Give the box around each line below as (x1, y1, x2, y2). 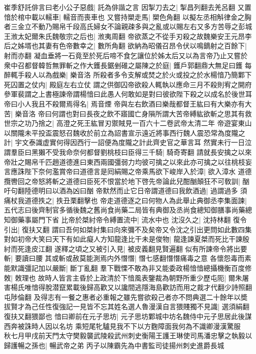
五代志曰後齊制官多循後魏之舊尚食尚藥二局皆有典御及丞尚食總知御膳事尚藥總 (4, 205, 252, 215)
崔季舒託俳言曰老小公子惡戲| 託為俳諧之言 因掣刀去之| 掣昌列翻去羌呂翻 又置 (4, 2, 252, 12)
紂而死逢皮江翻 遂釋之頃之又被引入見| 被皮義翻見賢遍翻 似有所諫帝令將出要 (4, 243, 247, 253)
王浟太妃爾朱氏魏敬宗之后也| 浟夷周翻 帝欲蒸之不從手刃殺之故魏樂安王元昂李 (4, 31, 252, 41)
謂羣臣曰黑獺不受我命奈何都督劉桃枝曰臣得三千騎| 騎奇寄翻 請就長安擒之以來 (4, 146, 252, 157)
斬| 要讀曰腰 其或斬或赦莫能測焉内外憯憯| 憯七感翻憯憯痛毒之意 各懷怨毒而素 (4, 253, 252, 263)
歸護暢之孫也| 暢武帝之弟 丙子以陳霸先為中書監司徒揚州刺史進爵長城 (4, 340, 224, 350)
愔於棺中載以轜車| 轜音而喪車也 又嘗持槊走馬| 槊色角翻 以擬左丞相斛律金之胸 (4, 11, 252, 22)
